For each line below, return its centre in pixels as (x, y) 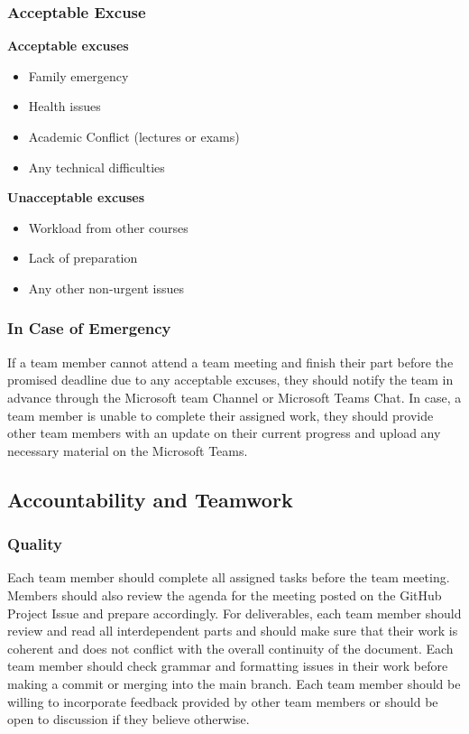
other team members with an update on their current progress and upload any (224, 433)
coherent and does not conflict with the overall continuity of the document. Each (230, 648)
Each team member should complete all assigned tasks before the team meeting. (229, 577)
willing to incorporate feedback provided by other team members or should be (223, 701)
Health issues (64, 106)
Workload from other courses (108, 227)
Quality (35, 544)
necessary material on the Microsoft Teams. (128, 450)
